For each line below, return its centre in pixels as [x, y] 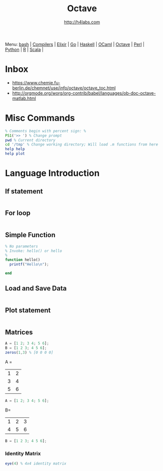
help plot [15, 154]
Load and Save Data [36, 288]
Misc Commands [40, 118]
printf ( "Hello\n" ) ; [29, 265]
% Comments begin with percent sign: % [46, 131]
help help [15, 149]
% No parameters [21, 246]
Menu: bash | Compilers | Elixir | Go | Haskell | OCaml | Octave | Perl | [75, 44]
